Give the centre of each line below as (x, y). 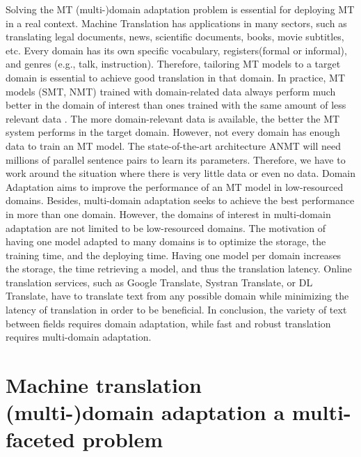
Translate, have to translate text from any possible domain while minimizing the (177, 296)
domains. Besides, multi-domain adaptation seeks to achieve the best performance (180, 200)
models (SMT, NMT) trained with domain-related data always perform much (171, 91)
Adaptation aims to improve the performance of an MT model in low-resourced (175, 186)
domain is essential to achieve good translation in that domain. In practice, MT (176, 77)
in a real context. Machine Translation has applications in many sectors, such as (176, 23)
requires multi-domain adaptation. (79, 337)
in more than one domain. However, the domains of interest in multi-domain (168, 214)
